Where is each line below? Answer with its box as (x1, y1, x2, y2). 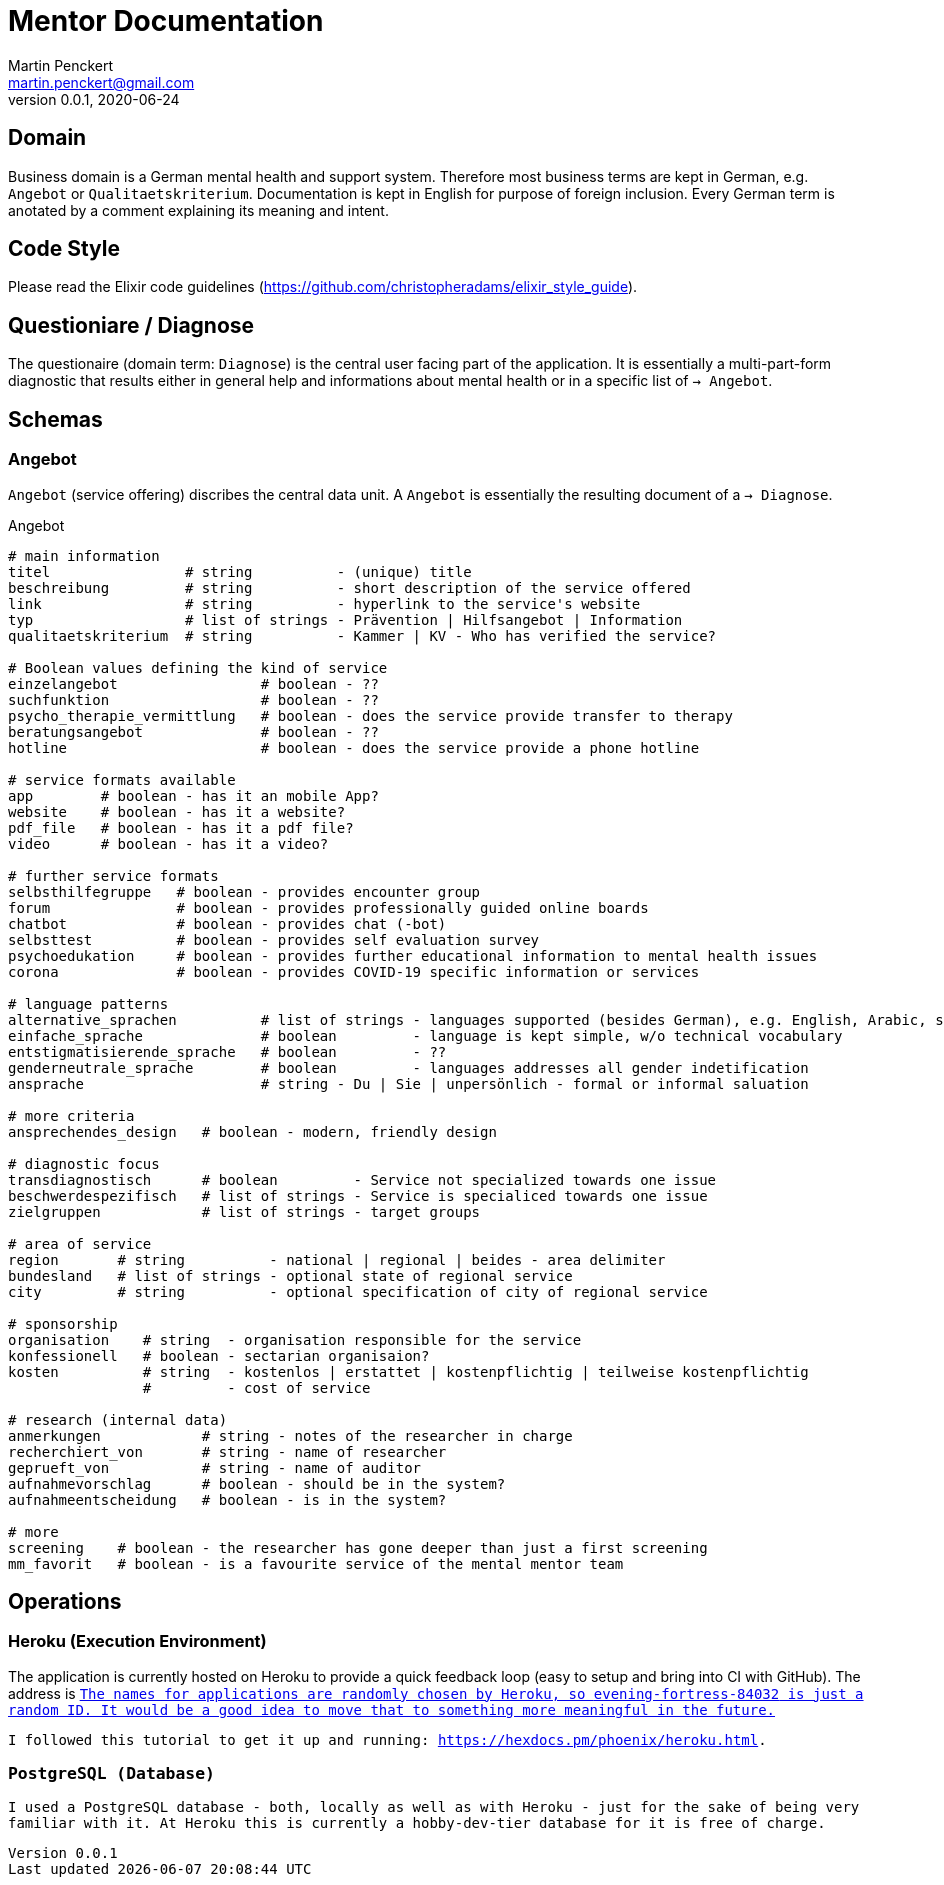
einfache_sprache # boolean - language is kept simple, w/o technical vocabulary (8, 1027, 843, 1044)
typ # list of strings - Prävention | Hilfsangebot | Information (8, 611, 683, 628)
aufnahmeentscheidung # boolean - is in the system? (8, 1491, 447, 1508)
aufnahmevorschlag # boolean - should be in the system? (8, 1475, 506, 1492)
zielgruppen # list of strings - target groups (8, 1203, 481, 1220)
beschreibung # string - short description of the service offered (8, 579, 691, 596)
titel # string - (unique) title (8, 563, 472, 580)
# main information (8, 547, 160, 564)
